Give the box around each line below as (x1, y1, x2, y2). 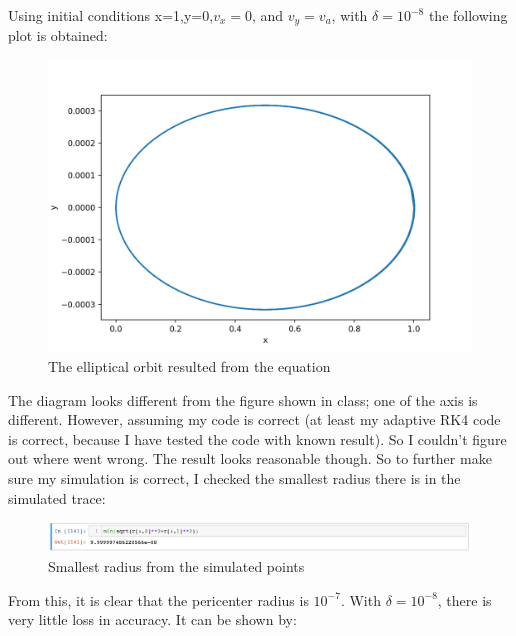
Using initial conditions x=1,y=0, (8, 5, 214, 25)
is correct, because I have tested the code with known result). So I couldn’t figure (8, 428, 507, 449)
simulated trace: (8, 487, 106, 508)
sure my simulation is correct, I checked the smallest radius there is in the (8, 467, 461, 488)
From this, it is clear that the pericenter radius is (8, 589, 309, 610)
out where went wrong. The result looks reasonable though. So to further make (8, 448, 492, 469)
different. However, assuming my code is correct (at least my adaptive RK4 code (8, 409, 501, 430)
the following (428, 5, 508, 25)
